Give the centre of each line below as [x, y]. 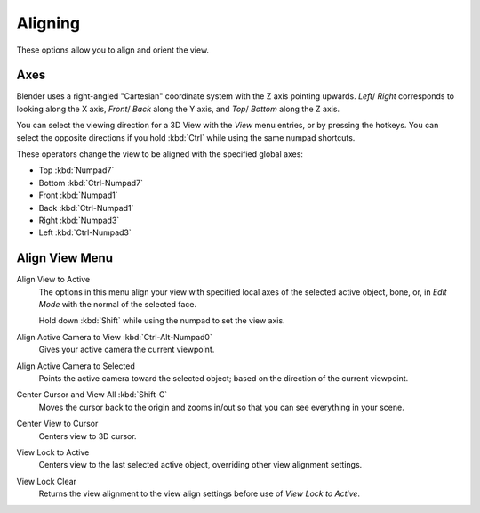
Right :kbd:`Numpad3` [79, 220]
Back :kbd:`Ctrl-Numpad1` [86, 208]
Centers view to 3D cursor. [88, 436]
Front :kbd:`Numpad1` [78, 195]
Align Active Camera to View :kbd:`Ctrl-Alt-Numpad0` [114, 337]
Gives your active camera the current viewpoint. [127, 350]
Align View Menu [65, 258]
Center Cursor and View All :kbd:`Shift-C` [92, 395]
